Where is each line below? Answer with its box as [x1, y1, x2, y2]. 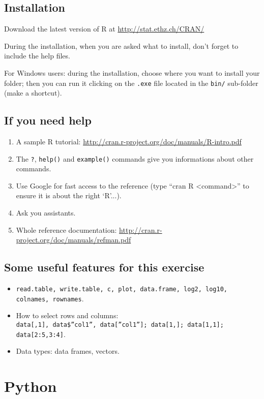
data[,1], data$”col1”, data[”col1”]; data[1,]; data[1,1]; [16, 321, 224, 328]
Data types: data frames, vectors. [16, 346, 120, 356]
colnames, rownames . [16, 293, 84, 303]
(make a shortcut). [4, 87, 62, 98]
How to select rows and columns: [16, 310, 119, 321]
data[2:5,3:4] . [16, 328, 66, 339]
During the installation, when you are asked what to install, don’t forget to [4, 40, 239, 51]
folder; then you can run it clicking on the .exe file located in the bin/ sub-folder [4, 77, 258, 88]
